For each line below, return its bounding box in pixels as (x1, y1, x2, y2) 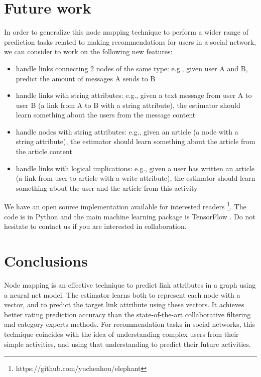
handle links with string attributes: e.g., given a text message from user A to (16, 90, 252, 100)
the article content (16, 146, 72, 157)
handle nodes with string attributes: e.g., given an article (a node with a (16, 126, 238, 137)
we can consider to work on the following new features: (4, 46, 173, 57)
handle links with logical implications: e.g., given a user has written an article (16, 163, 255, 173)
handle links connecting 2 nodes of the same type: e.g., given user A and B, (16, 63, 248, 73)
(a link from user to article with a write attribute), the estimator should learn (16, 173, 255, 183)
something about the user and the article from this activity (16, 182, 198, 193)
